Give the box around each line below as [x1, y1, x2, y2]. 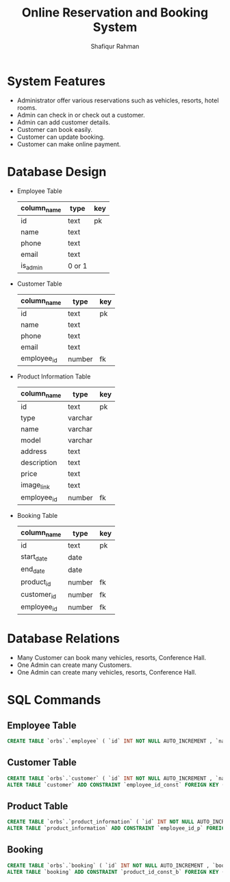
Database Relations [7, 631, 120, 646]
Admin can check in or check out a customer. [16, 111, 145, 119]
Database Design [7, 163, 107, 179]
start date [20, 552, 48, 563]
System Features [7, 73, 106, 89]
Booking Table [16, 511, 58, 519]
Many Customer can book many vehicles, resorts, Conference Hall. [16, 654, 207, 661]
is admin [20, 260, 43, 271]
